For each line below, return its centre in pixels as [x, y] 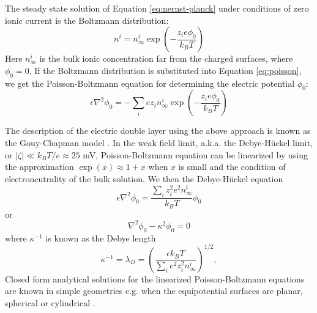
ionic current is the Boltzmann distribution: [87, 20]
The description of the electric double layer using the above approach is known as [158, 131]
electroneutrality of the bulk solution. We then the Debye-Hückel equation [144, 178]
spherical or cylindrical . [50, 302]
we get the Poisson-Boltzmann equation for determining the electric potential [150, 83]
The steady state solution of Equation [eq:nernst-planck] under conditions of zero [157, 8]
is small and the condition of [232, 167]
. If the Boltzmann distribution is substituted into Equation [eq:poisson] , [165, 70]
